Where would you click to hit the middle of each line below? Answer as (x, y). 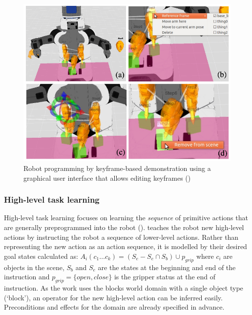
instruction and (27, 277)
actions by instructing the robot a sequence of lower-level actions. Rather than (121, 237)
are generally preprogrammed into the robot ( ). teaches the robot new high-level (124, 227)
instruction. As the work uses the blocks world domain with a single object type (124, 287)
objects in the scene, (34, 267)
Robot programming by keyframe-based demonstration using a (117, 168)
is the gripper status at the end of (165, 277)
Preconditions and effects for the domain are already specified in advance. (114, 307)
